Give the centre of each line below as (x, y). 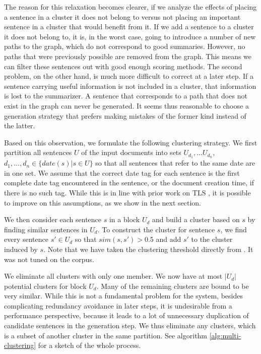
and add (169, 239)
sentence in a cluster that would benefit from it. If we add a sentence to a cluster (129, 27)
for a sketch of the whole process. (89, 345)
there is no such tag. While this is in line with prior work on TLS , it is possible (127, 192)
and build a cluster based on (196, 219)
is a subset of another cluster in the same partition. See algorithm (106, 335)
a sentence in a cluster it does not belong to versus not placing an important (122, 16)
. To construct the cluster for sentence (156, 229)
